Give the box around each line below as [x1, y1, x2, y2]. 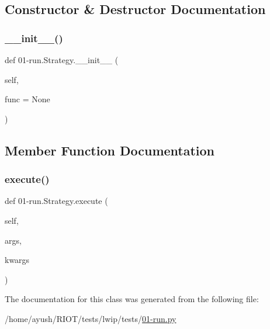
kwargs [5, 254, 30, 266]
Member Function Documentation [5, 141, 215, 159]
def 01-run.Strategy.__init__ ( [5, 54, 119, 65]
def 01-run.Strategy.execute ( [5, 195, 108, 207]
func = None [5, 93, 50, 105]
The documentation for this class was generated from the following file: [5, 293, 259, 305]
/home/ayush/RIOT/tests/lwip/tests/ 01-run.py [5, 312, 176, 324]
